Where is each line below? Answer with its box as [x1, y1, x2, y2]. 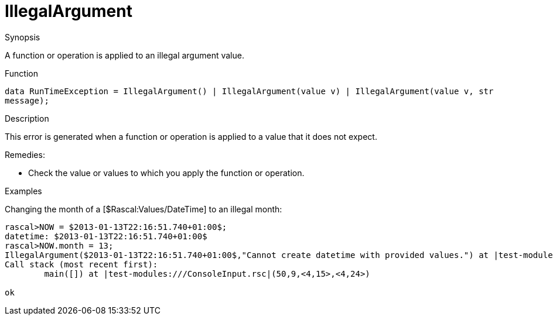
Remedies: [5, 149, 45, 160]
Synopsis [5, 32, 40, 42]
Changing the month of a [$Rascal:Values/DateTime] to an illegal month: [5, 204, 282, 214]
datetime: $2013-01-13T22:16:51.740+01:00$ [5, 231, 207, 241]
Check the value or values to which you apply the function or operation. [28, 167, 305, 178]
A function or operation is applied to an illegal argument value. [5, 50, 244, 60]
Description [5, 113, 49, 123]
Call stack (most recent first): [5, 259, 158, 269]
